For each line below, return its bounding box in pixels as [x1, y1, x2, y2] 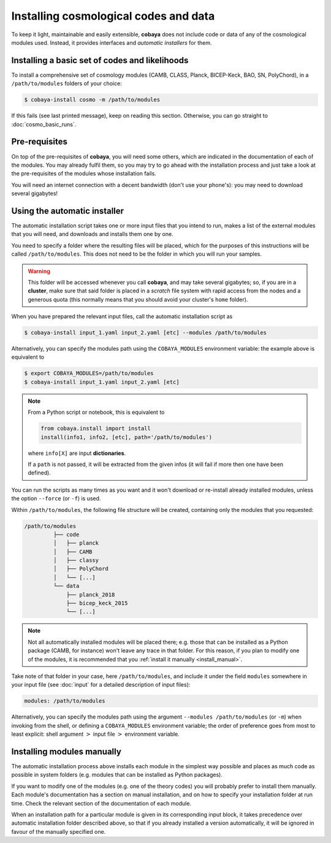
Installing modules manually [11, 746, 122, 757]
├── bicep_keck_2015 [66, 600, 128, 607]
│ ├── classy [53, 557, 99, 564]
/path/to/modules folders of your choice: [11, 80, 122, 87]
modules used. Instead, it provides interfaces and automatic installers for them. [11, 39, 212, 46]
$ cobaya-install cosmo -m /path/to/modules [24, 96, 161, 104]
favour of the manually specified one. [11, 828, 106, 835]
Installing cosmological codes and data [11, 9, 215, 23]
